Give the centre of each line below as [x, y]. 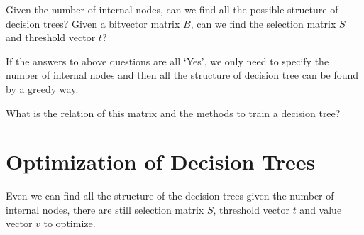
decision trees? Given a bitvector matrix [93, 23]
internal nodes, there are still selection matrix [105, 209]
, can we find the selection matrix [263, 23]
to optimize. [70, 223]
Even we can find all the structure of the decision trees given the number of [170, 196]
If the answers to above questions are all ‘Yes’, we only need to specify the [167, 61]
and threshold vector [51, 37]
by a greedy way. [42, 88]
